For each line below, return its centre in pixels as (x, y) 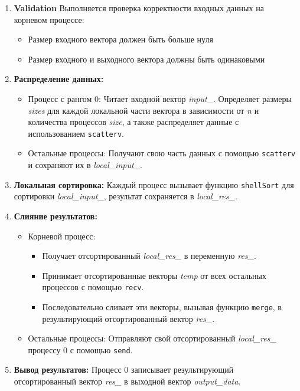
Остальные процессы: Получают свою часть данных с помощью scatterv (162, 153)
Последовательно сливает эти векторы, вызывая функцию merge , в (162, 306)
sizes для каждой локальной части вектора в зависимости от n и (144, 110)
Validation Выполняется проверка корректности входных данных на (139, 8)
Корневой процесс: (62, 236)
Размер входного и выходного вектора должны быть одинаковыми (146, 59)
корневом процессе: (49, 19)
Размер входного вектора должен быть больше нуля (120, 39)
